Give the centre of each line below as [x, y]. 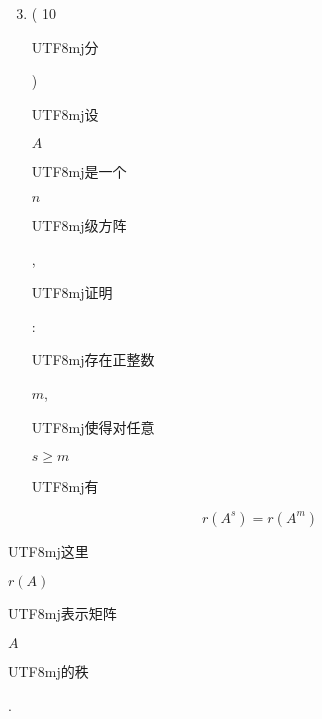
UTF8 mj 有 [65, 486]
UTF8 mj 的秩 [48, 670]
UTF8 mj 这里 [48, 550]
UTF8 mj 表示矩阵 [62, 613]
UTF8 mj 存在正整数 [93, 359]
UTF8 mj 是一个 [79, 171]
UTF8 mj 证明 [72, 292]
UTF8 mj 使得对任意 [93, 426]
